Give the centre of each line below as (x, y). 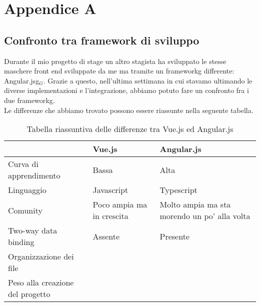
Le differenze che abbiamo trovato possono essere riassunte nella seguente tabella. (129, 110)
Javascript (110, 190)
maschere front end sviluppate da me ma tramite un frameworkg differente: (119, 71)
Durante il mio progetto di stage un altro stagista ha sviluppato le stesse (115, 61)
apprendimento (34, 175)
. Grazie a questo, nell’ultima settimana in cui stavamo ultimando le (148, 80)
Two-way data (33, 230)
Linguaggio (27, 190)
